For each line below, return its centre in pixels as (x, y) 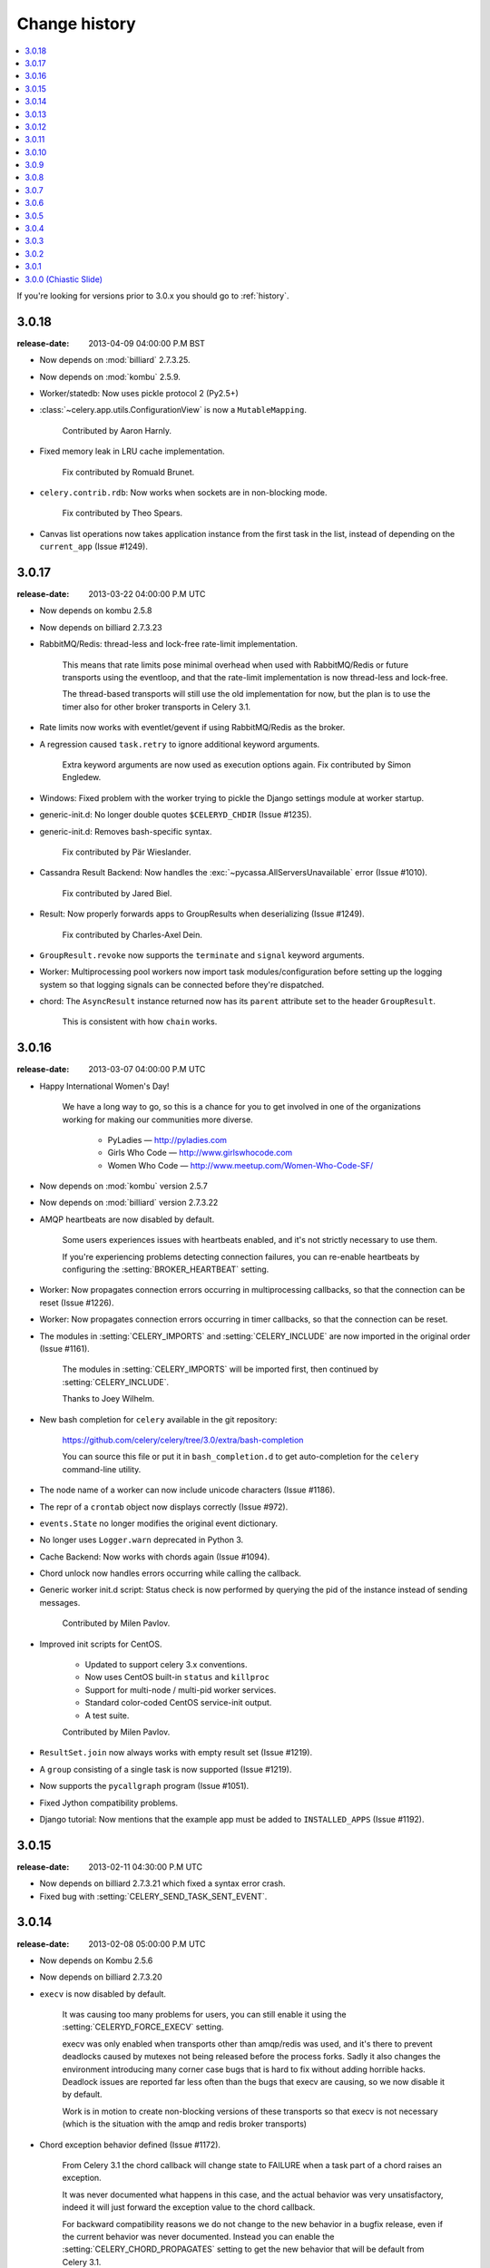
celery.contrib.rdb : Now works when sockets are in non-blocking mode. (183, 493)
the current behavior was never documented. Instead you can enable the (198, 2236)
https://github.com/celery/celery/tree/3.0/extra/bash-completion (183, 1440)
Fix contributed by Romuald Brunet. (128, 472)
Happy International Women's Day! (104, 1086)
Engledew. (82, 777)
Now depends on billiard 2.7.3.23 (101, 627)
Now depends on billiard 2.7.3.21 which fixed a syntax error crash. (162, 1883)
